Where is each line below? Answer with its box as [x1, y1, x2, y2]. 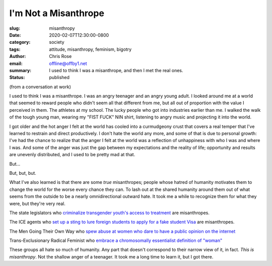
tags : [9, 46, 21, 52]
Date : [9, 32, 21, 38]
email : [9, 60, 23, 66]
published [49, 75, 70, 81]
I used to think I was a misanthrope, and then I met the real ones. [49, 67, 183, 73]
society [49, 39, 65, 45]
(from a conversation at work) [9, 84, 72, 90]
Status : [9, 75, 25, 81]
